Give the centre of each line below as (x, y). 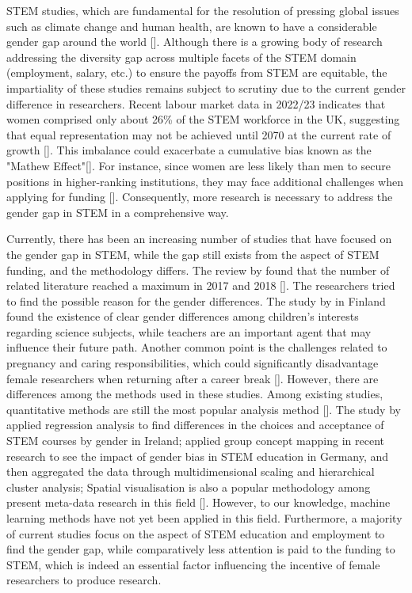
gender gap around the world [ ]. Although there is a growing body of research (195, 42)
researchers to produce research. (84, 580)
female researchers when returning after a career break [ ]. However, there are (193, 378)
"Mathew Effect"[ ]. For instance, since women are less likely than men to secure (198, 165)
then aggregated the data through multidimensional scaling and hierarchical (191, 471)
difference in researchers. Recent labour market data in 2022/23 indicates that (196, 103)
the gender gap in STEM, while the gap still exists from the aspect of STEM (193, 254)
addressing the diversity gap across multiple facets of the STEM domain (181, 57)
